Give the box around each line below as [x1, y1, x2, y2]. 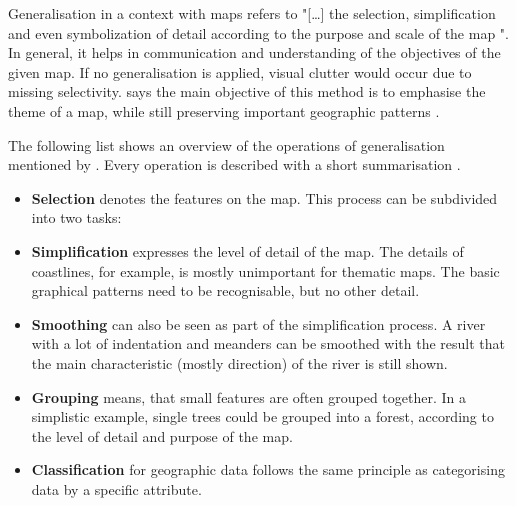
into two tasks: [31, 207, 122, 228]
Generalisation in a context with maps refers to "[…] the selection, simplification [8, 3, 496, 23]
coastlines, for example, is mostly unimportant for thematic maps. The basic [31, 260, 500, 281]
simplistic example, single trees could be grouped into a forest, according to [31, 406, 494, 427]
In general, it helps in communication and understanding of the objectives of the [8, 42, 501, 63]
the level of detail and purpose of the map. [31, 425, 293, 446]
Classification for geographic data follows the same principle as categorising [31, 459, 505, 480]
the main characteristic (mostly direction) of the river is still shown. [31, 352, 448, 373]
